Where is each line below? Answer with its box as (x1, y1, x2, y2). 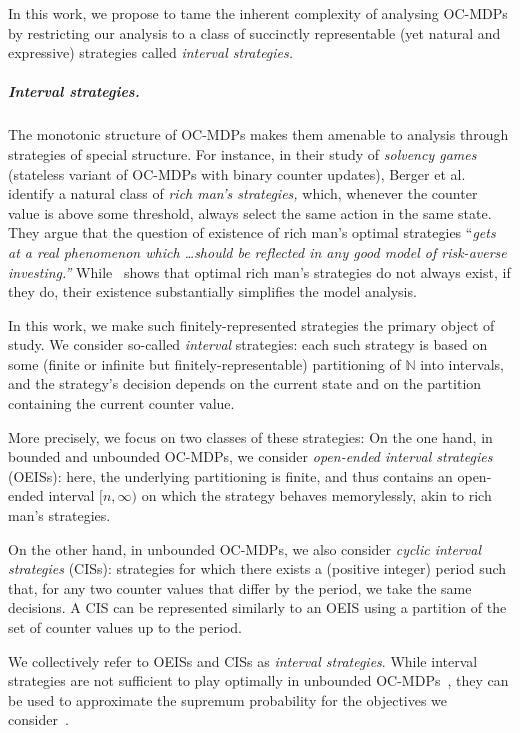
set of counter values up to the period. (8, 617, 242, 637)
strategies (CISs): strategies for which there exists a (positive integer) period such (8, 558, 507, 579)
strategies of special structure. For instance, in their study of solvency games (8, 143, 477, 164)
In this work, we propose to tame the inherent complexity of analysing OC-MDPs (8, 3, 508, 23)
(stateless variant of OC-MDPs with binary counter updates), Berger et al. (8, 163, 466, 184)
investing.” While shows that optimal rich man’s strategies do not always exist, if (8, 261, 511, 282)
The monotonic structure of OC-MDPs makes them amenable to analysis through (8, 124, 509, 145)
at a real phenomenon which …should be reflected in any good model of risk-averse (8, 241, 507, 262)
